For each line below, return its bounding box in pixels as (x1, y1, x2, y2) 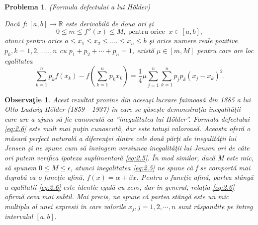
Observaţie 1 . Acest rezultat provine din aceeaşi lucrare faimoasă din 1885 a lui (4, 94, 251, 104)
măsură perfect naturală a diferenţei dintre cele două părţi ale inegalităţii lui (4, 133, 236, 143)
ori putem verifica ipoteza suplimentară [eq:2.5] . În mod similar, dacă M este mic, (4, 152, 254, 163)
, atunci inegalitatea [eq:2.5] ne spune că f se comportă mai (70, 162, 251, 172)
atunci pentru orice (4, 35, 63, 46)
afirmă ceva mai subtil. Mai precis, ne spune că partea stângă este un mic (4, 191, 229, 202)
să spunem (4, 162, 37, 172)
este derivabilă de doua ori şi (65, 18, 154, 28)
